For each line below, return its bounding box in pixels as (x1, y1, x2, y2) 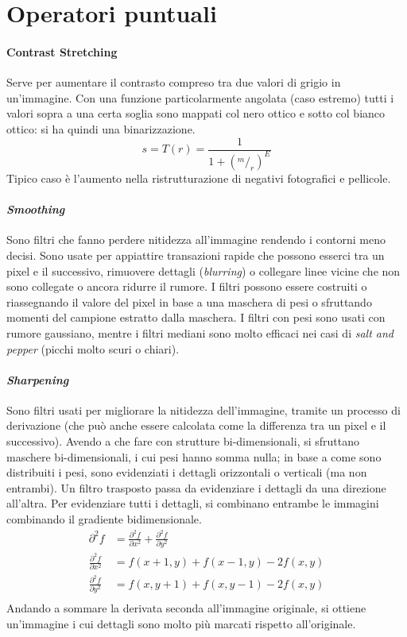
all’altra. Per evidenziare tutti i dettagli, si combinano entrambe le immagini (6, 495, 379, 512)
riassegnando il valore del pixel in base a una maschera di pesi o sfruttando (6, 293, 372, 310)
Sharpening (6, 371, 69, 388)
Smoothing (6, 201, 65, 218)
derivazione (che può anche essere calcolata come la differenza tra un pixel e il (6, 417, 386, 434)
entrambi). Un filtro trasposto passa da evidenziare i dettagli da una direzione (6, 479, 386, 496)
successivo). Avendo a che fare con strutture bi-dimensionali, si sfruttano (6, 433, 360, 450)
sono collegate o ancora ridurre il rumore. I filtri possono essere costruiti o (6, 278, 367, 295)
